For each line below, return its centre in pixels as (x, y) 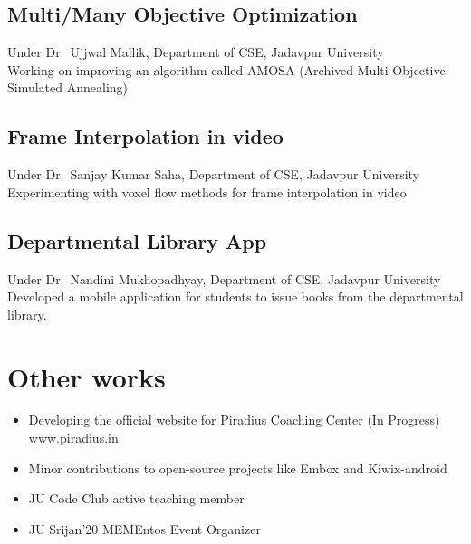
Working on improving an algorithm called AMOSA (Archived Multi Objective (226, 69)
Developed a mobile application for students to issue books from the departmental (235, 296)
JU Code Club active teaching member (136, 498)
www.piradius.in (73, 438)
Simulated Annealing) (68, 87)
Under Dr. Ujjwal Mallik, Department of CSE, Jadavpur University (196, 52)
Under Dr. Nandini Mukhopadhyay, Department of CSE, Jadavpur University (224, 278)
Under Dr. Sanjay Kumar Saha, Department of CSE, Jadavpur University (213, 174)
